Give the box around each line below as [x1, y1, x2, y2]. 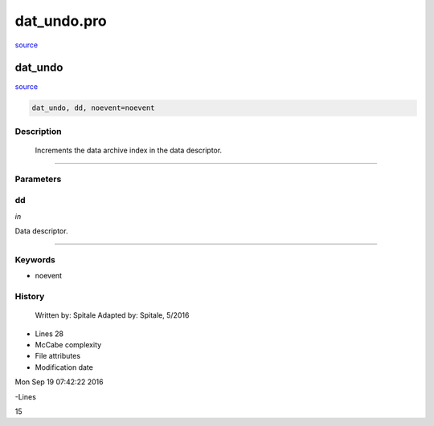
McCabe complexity [35, 339, 102, 349]
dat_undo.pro [14, 12, 108, 30]
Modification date [35, 362, 94, 372]
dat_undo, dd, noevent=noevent [31, 103, 156, 112]
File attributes [35, 351, 80, 361]
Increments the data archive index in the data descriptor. [35, 145, 223, 155]
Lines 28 [35, 329, 64, 339]
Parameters [14, 173, 62, 185]
